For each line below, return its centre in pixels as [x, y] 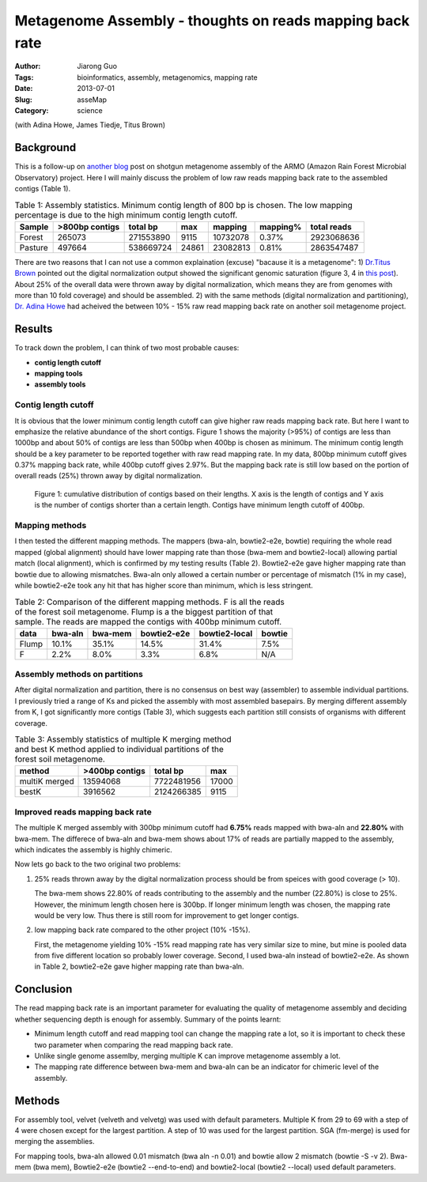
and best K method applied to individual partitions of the [119, 750]
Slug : [24, 100]
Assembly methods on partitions [79, 674]
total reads [331, 227]
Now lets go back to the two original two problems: [98, 864]
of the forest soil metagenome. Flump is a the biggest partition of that [144, 611]
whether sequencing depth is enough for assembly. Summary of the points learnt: [148, 1019]
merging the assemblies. [55, 1142]
